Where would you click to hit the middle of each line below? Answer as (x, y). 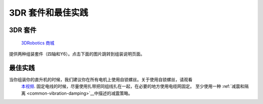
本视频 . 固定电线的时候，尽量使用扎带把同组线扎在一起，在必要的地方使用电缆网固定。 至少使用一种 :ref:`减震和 (133, 86)
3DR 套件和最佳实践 (49, 13)
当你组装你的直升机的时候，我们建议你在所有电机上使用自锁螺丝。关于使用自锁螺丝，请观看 (101, 79)
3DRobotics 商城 (38, 43)
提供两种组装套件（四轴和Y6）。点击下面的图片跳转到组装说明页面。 (77, 54)
